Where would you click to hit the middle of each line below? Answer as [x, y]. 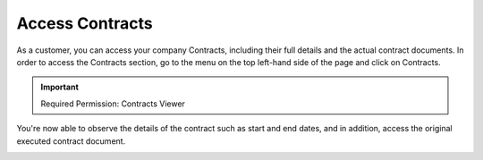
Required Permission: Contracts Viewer [113, 104]
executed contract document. [71, 141]
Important [60, 87]
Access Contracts [85, 23]
